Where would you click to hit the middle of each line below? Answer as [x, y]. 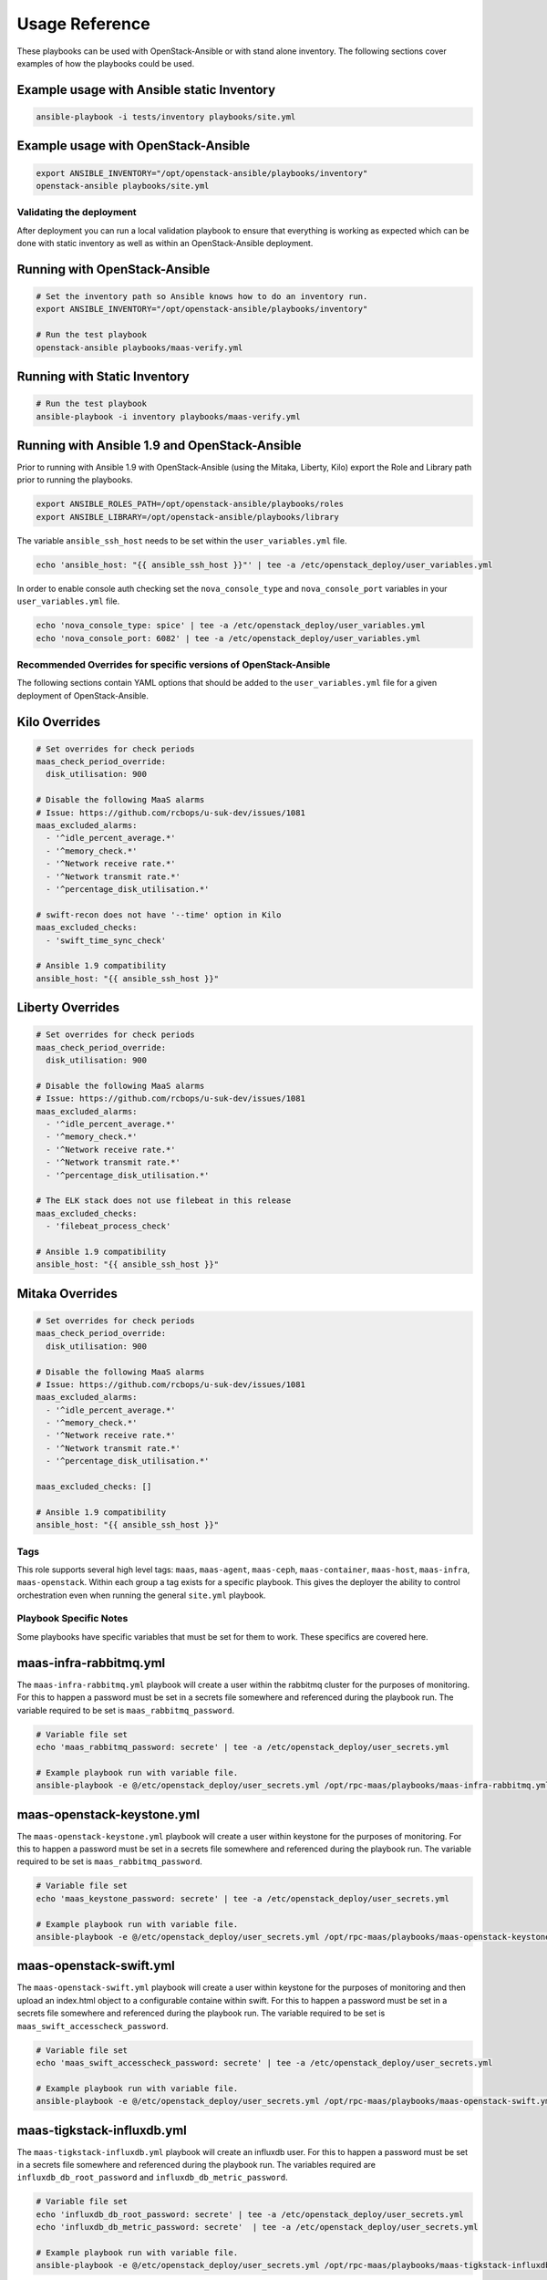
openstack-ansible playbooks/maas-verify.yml [139, 347]
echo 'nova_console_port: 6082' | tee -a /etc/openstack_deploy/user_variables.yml [228, 638]
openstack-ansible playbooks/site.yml [123, 186]
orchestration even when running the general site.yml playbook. [141, 1595]
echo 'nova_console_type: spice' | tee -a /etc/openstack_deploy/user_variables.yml [231, 626]
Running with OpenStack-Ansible [114, 269]
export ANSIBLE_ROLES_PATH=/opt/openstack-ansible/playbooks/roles [190, 504]
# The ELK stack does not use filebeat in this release [164, 1201]
